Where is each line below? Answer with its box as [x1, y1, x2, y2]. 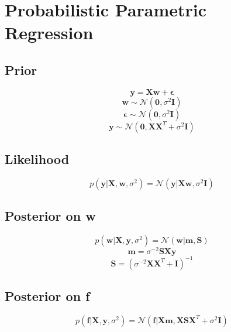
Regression [5, 20, 94, 45]
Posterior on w [5, 207, 96, 225]
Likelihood [5, 150, 70, 168]
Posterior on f [5, 287, 90, 305]
